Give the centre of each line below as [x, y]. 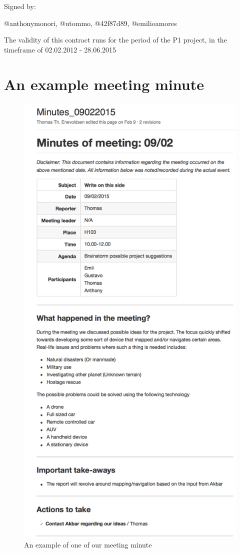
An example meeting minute [104, 84]
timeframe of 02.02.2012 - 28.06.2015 [60, 49]
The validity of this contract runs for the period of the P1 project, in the [115, 40]
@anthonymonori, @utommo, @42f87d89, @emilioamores [90, 23]
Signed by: [20, 6]
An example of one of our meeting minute [88, 545]
